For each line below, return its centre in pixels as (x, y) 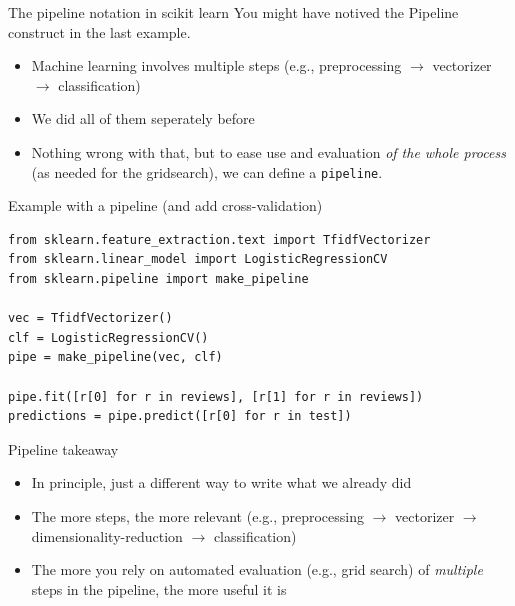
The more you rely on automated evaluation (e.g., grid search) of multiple (257, 569)
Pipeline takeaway (63, 448)
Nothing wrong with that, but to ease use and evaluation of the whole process (268, 151)
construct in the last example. (99, 31)
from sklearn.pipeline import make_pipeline (158, 279)
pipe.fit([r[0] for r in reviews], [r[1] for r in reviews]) (216, 396)
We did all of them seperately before (143, 118)
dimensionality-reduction (107, 535)
